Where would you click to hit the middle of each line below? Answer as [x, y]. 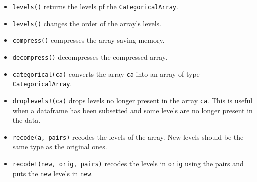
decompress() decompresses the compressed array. [90, 57]
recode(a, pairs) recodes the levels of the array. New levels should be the [128, 137]
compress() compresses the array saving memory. [88, 40]
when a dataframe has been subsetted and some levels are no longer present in [133, 110]
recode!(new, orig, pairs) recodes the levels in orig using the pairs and [128, 164]
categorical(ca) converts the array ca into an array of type [106, 74]
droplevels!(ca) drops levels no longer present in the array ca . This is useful [133, 100]
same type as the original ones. [60, 147]
